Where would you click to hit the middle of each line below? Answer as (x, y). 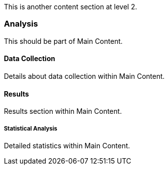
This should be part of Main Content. (63, 41)
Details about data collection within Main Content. (84, 76)
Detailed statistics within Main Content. (67, 145)
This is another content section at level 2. (71, 7)
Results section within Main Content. (63, 111)
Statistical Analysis (31, 128)
